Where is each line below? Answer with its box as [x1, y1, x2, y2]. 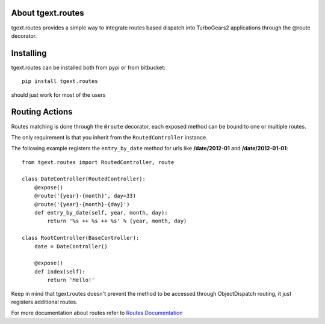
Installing [11, 48, 48, 58]
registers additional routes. [11, 298, 78, 305]
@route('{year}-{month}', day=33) [34, 192, 137, 200]
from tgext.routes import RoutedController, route [22, 159, 175, 165]
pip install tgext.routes [22, 78, 99, 85]
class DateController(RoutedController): [22, 176, 146, 183]
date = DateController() [34, 243, 108, 249]
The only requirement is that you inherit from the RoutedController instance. [11, 133, 208, 141]
